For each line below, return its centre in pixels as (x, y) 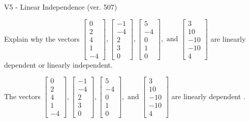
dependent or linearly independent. (58, 64)
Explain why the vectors (42, 38)
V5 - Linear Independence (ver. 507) (61, 7)
